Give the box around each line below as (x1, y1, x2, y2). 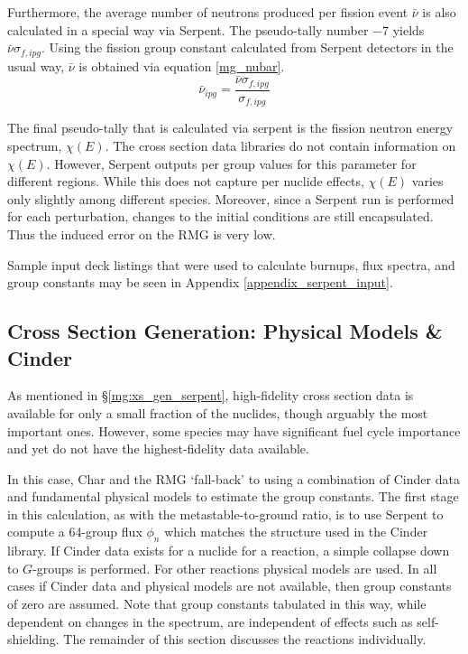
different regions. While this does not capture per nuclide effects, (7, 172, 364, 191)
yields (392, 20, 425, 39)
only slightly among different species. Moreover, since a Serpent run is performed (7, 189, 454, 208)
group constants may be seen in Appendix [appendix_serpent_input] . (7, 273, 393, 292)
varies (411, 172, 444, 191)
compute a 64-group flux (7, 522, 142, 541)
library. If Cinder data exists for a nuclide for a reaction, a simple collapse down (7, 541, 450, 560)
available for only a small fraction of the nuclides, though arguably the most (7, 403, 428, 422)
